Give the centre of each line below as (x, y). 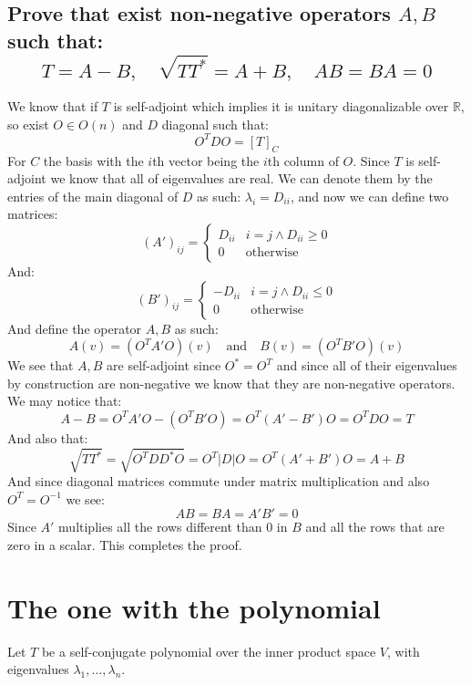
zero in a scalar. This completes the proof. (125, 544)
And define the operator (75, 328)
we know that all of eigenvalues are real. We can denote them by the (241, 178)
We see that (41, 365)
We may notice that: (65, 401)
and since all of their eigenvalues (367, 365)
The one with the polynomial (194, 607)
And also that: (48, 437)
